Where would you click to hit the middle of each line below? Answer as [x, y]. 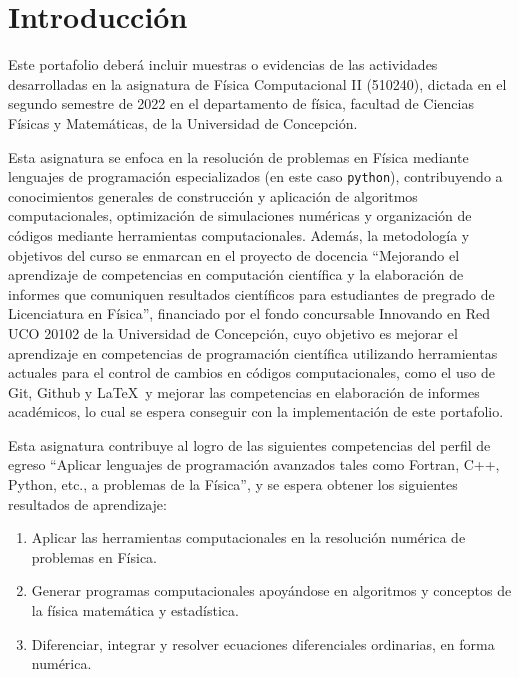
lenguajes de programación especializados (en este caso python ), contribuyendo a [255, 176]
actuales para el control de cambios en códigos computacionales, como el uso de [251, 372]
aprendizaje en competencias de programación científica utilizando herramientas [253, 352]
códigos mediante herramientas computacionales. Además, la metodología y [239, 234]
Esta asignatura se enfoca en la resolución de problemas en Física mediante [238, 156]
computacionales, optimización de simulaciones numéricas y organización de [240, 215]
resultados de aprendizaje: [87, 503]
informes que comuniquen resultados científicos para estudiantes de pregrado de [251, 293]
